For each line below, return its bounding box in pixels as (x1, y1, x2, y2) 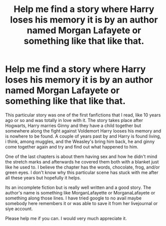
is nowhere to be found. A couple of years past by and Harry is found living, (5, 133, 161, 139)
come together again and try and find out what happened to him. (5, 143, 138, 149)
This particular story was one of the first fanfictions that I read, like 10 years (5, 111, 161, 118)
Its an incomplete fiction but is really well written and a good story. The (5, 184, 151, 190)
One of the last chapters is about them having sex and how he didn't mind (5, 153, 157, 159)
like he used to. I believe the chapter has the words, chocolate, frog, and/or (5, 164, 160, 170)
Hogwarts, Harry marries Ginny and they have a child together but (5, 122, 141, 128)
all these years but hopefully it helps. (5, 174, 81, 180)
